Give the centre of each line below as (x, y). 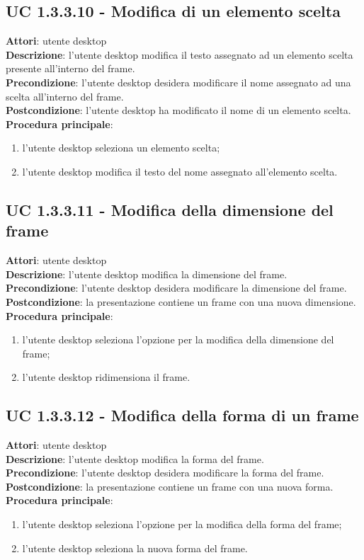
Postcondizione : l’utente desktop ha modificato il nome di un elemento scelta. (178, 110)
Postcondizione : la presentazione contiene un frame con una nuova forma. (170, 486)
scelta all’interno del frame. (65, 96)
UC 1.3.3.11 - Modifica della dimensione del (170, 209)
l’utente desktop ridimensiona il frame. (106, 377)
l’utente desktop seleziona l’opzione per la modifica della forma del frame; (182, 524)
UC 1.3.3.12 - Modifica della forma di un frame (182, 415)
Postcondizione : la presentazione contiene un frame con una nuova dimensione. (181, 301)
